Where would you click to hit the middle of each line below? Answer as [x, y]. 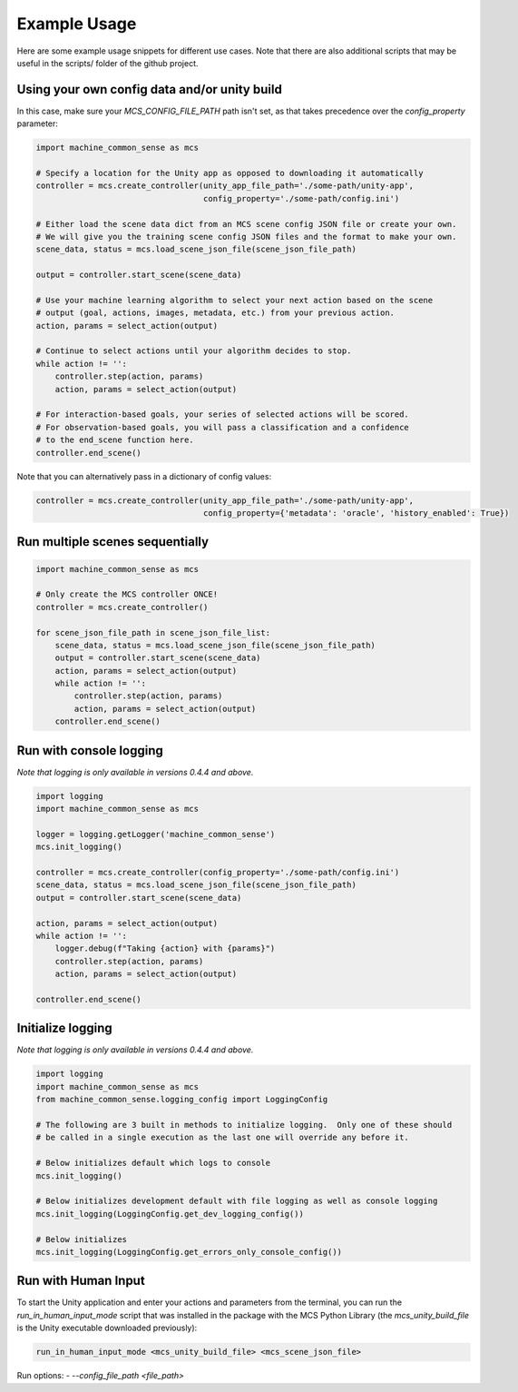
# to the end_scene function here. [115, 440]
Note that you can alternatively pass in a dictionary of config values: [144, 476]
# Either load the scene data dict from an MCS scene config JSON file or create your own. [246, 224]
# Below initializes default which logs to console [153, 1163]
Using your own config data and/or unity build [150, 89]
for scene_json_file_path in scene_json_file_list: [153, 632]
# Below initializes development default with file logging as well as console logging [237, 1201]
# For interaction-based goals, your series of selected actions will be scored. [223, 415]
